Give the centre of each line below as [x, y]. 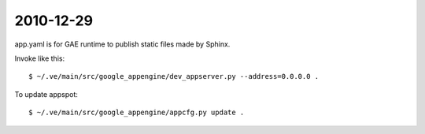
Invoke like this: [40, 58]
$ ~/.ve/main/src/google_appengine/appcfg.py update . [137, 113]
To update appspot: [46, 94]
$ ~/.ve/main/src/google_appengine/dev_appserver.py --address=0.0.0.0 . [174, 76]
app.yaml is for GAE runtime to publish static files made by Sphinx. [122, 44]
